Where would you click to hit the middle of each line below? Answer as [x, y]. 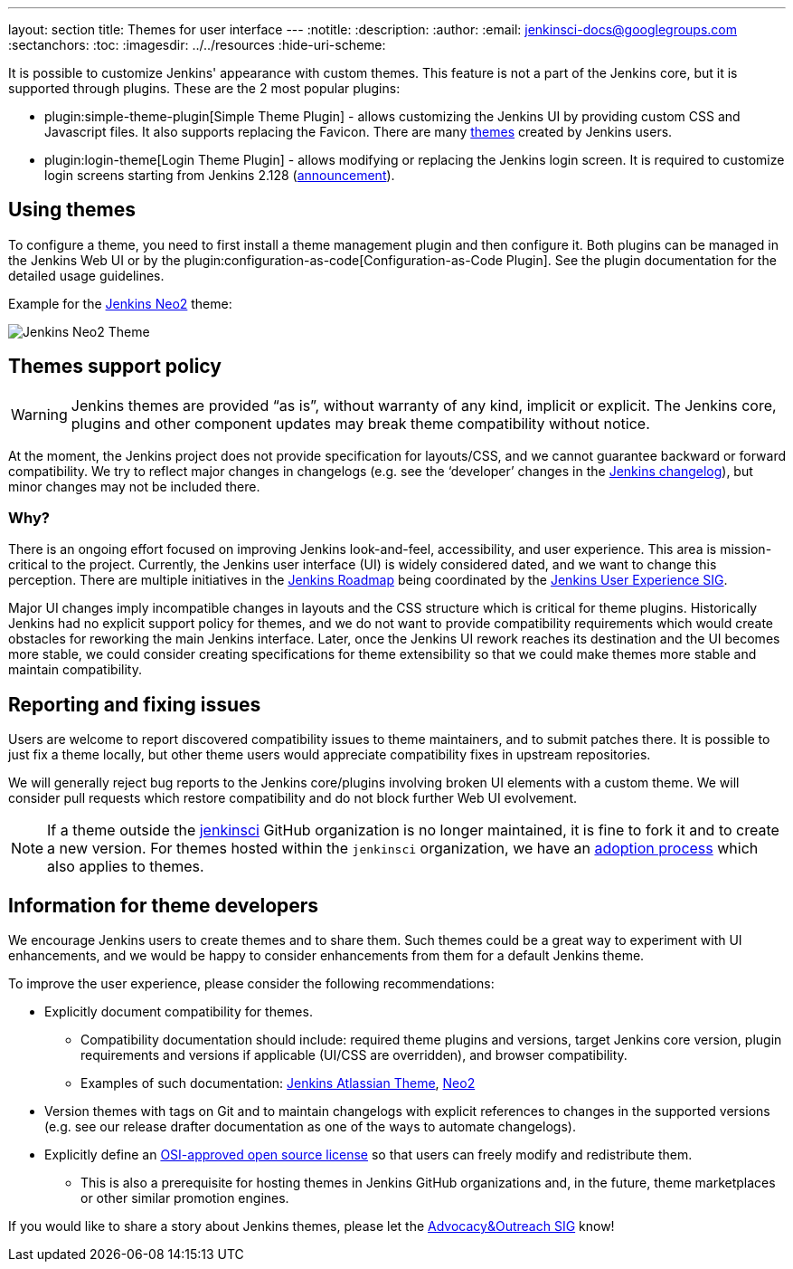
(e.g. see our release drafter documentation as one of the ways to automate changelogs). [310, 1127]
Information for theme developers [164, 905]
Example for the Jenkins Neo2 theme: [120, 303]
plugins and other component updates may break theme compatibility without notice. [360, 423]
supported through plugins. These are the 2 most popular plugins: [204, 88]
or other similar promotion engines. [185, 1198]
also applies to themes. [126, 867]
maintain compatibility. [75, 670]
